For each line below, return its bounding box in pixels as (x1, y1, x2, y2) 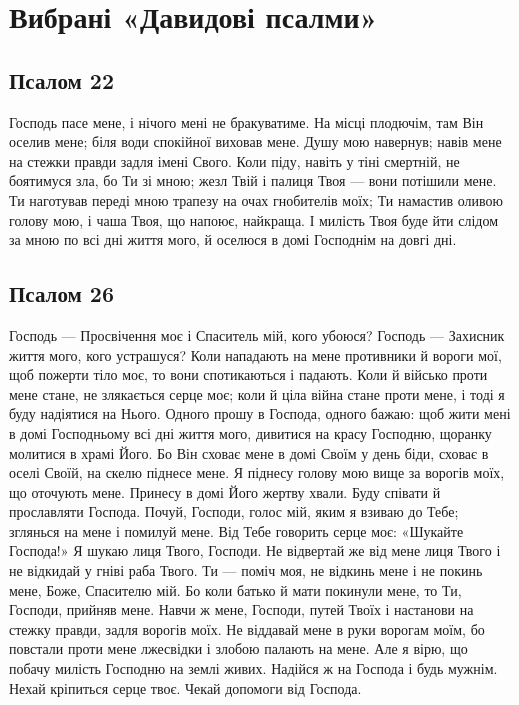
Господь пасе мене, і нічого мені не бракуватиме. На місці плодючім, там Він (9, 111, 484, 132)
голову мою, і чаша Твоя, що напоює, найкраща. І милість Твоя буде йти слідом (9, 209, 499, 230)
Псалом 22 (9, 64, 114, 95)
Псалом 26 (9, 278, 114, 309)
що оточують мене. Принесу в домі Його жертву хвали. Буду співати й (9, 481, 441, 502)
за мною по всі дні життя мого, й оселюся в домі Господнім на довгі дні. (9, 229, 457, 250)
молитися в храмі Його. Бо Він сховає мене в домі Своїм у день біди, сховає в (9, 442, 489, 463)
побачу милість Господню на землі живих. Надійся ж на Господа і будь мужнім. (9, 658, 498, 679)
